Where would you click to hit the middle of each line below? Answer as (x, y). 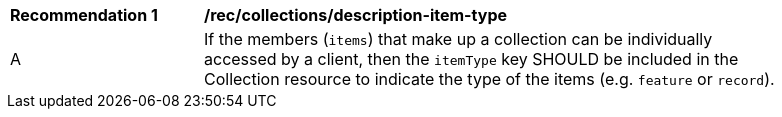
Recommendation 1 (84, 15)
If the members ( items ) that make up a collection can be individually (458, 39)
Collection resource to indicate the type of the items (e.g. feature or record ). (489, 79)
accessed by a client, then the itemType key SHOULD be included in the (471, 59)
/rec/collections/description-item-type (356, 15)
